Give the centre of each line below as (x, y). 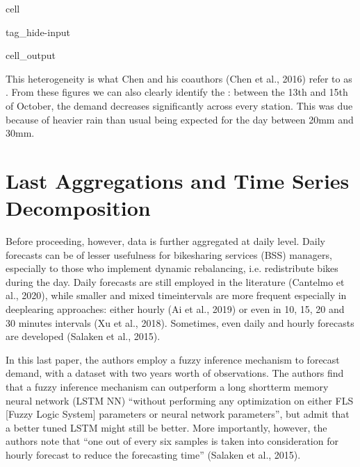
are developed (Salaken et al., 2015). (83, 336)
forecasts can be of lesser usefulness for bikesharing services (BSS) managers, (169, 254)
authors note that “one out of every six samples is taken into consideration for (172, 441)
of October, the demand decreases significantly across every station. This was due (179, 105)
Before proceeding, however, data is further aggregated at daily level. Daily (165, 241)
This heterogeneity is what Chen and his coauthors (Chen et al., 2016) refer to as (179, 78)
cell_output (31, 55)
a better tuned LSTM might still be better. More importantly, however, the (166, 427)
